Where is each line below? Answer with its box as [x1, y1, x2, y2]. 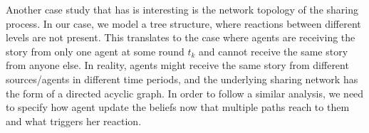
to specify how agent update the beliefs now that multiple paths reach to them [6, 100, 350, 115]
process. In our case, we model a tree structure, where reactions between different [6, 16, 361, 31]
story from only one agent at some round [6, 43, 184, 58]
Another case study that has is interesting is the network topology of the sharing [6, 2, 358, 16]
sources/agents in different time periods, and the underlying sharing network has [6, 71, 358, 86]
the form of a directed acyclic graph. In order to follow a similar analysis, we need [6, 85, 364, 100]
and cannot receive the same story [198, 43, 348, 58]
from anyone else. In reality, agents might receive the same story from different [6, 58, 349, 73]
